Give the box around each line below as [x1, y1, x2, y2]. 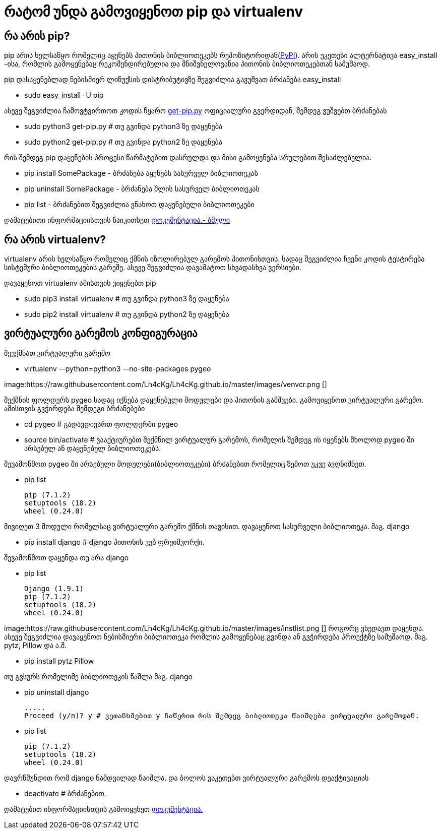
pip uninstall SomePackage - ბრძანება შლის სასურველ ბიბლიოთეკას [24, 184, 260, 194]
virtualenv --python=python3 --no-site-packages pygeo [24, 364, 211, 373]
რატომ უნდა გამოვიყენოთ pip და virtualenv [4, 3, 303, 20]
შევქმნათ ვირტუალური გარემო [4, 348, 111, 357]
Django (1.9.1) [24, 584, 84, 593]
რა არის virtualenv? [4, 233, 106, 246]
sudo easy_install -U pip [24, 91, 104, 100]
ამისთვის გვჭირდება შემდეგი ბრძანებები [4, 404, 145, 413]
